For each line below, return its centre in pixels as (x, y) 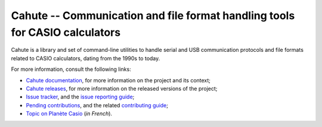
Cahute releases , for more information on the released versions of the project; (122, 88)
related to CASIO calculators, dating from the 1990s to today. (86, 58)
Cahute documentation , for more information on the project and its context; (118, 80)
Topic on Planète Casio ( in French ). (69, 114)
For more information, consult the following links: (71, 69)
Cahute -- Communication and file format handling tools (153, 16)
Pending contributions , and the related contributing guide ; (97, 105)
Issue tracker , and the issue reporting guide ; (80, 97)
